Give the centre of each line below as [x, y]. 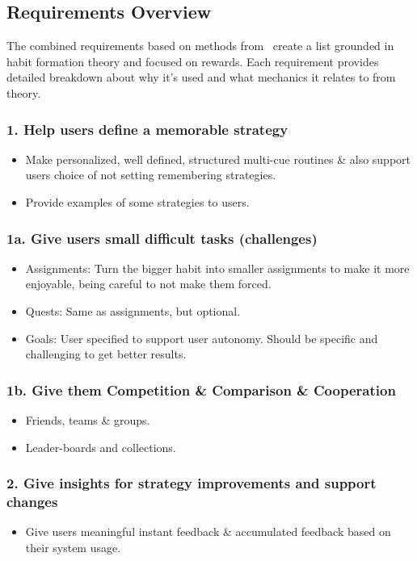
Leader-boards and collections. [101, 447]
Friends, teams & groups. [88, 419]
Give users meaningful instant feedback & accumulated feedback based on [208, 532]
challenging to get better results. [106, 354]
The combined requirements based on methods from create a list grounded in [200, 46]
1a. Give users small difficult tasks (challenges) [162, 238]
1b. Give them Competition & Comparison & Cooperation [201, 389]
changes [32, 502]
